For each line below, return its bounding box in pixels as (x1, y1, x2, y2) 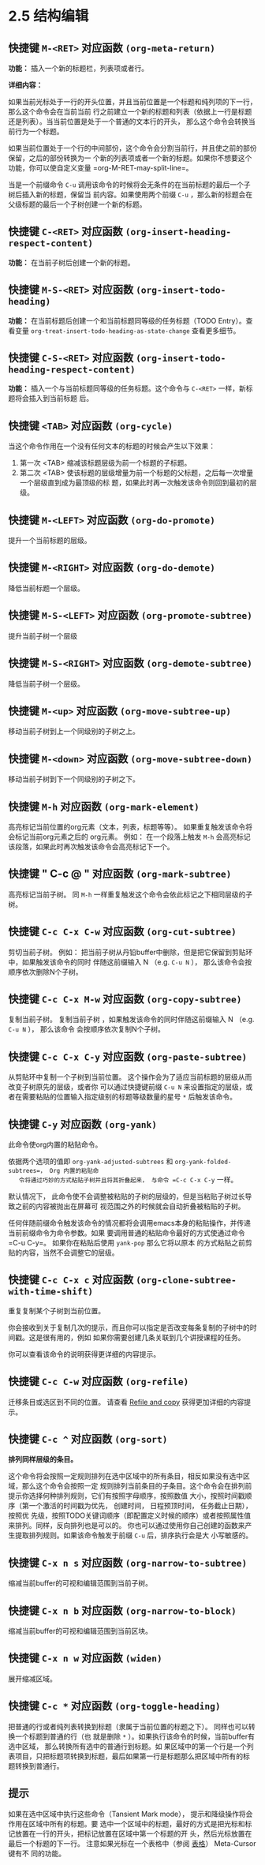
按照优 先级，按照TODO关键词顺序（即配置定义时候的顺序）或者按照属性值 (8, 1511, 252, 1520)
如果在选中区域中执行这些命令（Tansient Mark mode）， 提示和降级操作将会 (8, 1809, 253, 1818)
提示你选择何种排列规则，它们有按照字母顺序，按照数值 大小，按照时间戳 (8, 1491, 245, 1500)
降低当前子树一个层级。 (8, 679, 84, 688)
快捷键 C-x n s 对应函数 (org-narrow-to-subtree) (8, 1556, 248, 1569)
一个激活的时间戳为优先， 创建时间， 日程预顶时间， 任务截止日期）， (28, 1501, 252, 1511)
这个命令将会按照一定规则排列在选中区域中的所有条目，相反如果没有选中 (8, 1471, 243, 1481)
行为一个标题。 (14, 127, 64, 136)
